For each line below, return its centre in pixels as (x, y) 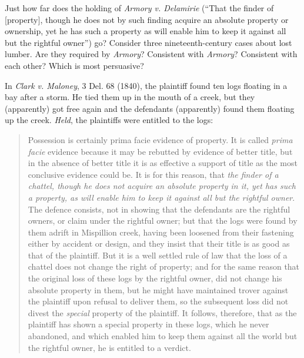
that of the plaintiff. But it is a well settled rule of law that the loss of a (158, 255)
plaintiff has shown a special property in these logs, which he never (148, 324)
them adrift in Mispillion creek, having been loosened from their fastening (161, 232)
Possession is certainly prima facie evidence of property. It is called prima (160, 139)
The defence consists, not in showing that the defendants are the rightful (159, 209)
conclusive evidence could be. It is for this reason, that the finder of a (153, 174)
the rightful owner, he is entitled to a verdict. (109, 347)
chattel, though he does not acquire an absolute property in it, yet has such (162, 186)
